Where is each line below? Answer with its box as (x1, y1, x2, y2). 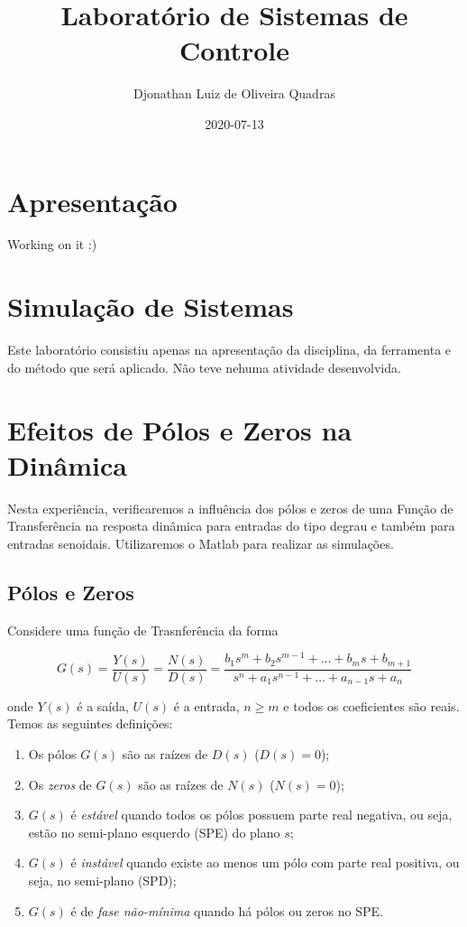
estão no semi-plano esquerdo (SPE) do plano (28, 822, 280, 841)
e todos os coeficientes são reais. (283, 696, 460, 715)
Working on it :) (7, 235, 97, 254)
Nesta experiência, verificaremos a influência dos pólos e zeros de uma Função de (7, 498, 453, 517)
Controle (179, 32, 289, 69)
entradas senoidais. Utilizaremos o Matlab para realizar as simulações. (7, 533, 394, 552)
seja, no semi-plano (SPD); (28, 870, 177, 889)
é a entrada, (173, 696, 240, 715)
